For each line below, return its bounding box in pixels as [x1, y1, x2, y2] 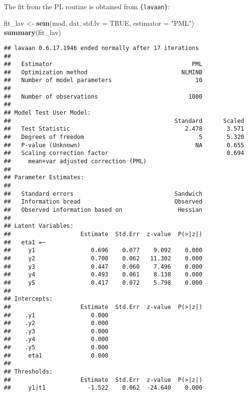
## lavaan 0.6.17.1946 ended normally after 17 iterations [4, 44, 199, 52]
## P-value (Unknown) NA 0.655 [4, 141, 244, 149]
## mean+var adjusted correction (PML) [4, 158, 147, 165]
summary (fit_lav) [4, 27, 61, 37]
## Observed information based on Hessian [4, 206, 203, 213]
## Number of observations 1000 [4, 93, 203, 100]
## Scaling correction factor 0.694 [4, 150, 244, 157]
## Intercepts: [4, 295, 53, 303]
